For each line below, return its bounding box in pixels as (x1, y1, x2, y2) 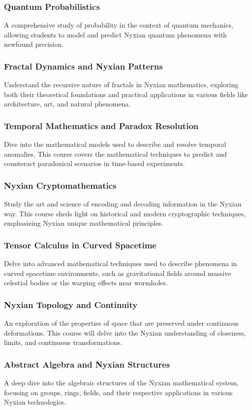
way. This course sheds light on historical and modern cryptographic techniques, (4, 208, 246, 218)
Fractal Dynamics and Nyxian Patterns (4, 60, 163, 72)
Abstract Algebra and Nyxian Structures (4, 358, 170, 370)
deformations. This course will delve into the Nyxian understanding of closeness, (4, 327, 246, 338)
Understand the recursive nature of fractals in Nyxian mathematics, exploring (4, 79, 239, 90)
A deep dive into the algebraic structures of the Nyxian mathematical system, (4, 377, 239, 388)
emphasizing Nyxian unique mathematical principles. (4, 218, 163, 228)
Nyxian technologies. (4, 397, 66, 407)
